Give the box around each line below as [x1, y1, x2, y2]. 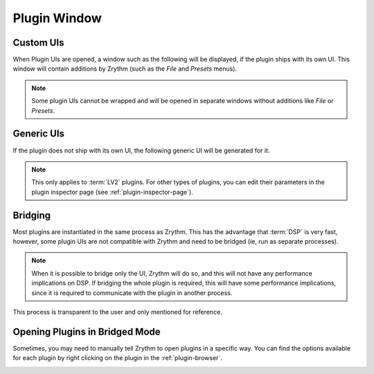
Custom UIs [12, 37, 64, 48]
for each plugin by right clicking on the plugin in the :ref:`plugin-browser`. [12, 354, 223, 362]
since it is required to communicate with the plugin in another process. [31, 288, 233, 297]
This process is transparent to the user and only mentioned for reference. [12, 308, 223, 316]
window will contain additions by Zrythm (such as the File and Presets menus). [12, 64, 238, 73]
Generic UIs [12, 128, 65, 140]
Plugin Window [12, 10, 102, 26]
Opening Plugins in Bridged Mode [12, 326, 161, 337]
